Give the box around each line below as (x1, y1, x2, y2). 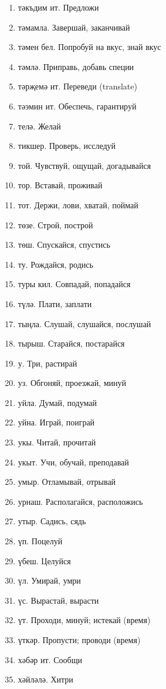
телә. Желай (18, 119, 61, 132)
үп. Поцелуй (18, 535, 63, 547)
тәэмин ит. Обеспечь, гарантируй (18, 99, 137, 112)
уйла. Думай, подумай (18, 396, 97, 408)
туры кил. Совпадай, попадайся (18, 278, 131, 290)
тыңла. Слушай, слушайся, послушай (18, 317, 151, 329)
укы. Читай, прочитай (18, 436, 96, 448)
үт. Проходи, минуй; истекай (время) (18, 614, 151, 626)
